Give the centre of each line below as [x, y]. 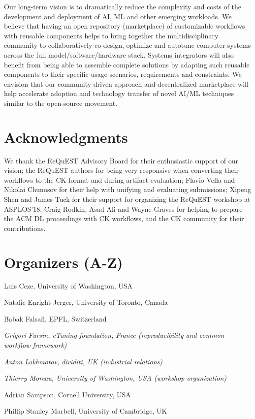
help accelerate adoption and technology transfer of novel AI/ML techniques [119, 93]
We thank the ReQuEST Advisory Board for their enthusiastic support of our [121, 160]
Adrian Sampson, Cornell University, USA [67, 394]
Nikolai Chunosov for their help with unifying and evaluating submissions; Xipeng [128, 189]
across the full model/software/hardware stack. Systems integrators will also [119, 54]
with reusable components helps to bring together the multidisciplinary [111, 35]
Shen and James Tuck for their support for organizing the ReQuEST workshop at [127, 199]
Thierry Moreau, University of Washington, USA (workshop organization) [115, 378]
